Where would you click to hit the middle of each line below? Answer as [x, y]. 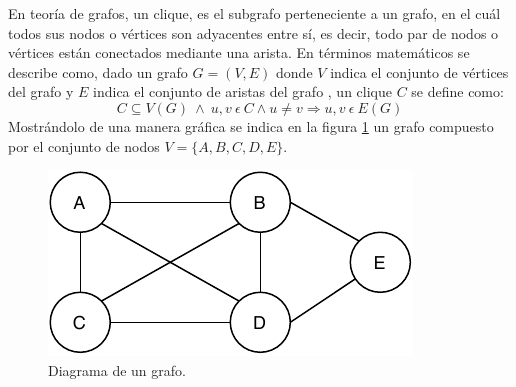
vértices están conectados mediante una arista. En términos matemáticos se [239, 52]
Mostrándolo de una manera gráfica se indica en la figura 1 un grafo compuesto [251, 125]
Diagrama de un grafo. [117, 369]
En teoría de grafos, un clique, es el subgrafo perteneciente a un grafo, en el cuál [254, 13]
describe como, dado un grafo [98, 71]
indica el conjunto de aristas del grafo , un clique [242, 91]
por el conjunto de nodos [84, 145]
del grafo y [41, 91]
